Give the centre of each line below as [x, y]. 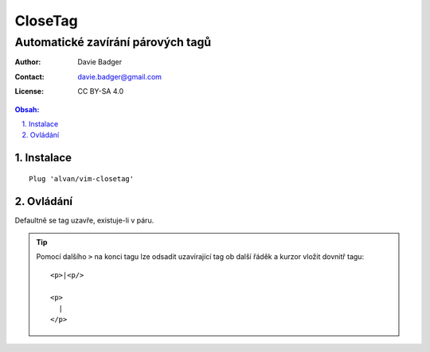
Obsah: [27, 109]
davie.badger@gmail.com [120, 76]
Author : [28, 62]
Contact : [30, 76]
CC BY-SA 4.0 [101, 91]
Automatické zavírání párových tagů [113, 42]
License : [29, 91]
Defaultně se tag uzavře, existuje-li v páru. [84, 220]
